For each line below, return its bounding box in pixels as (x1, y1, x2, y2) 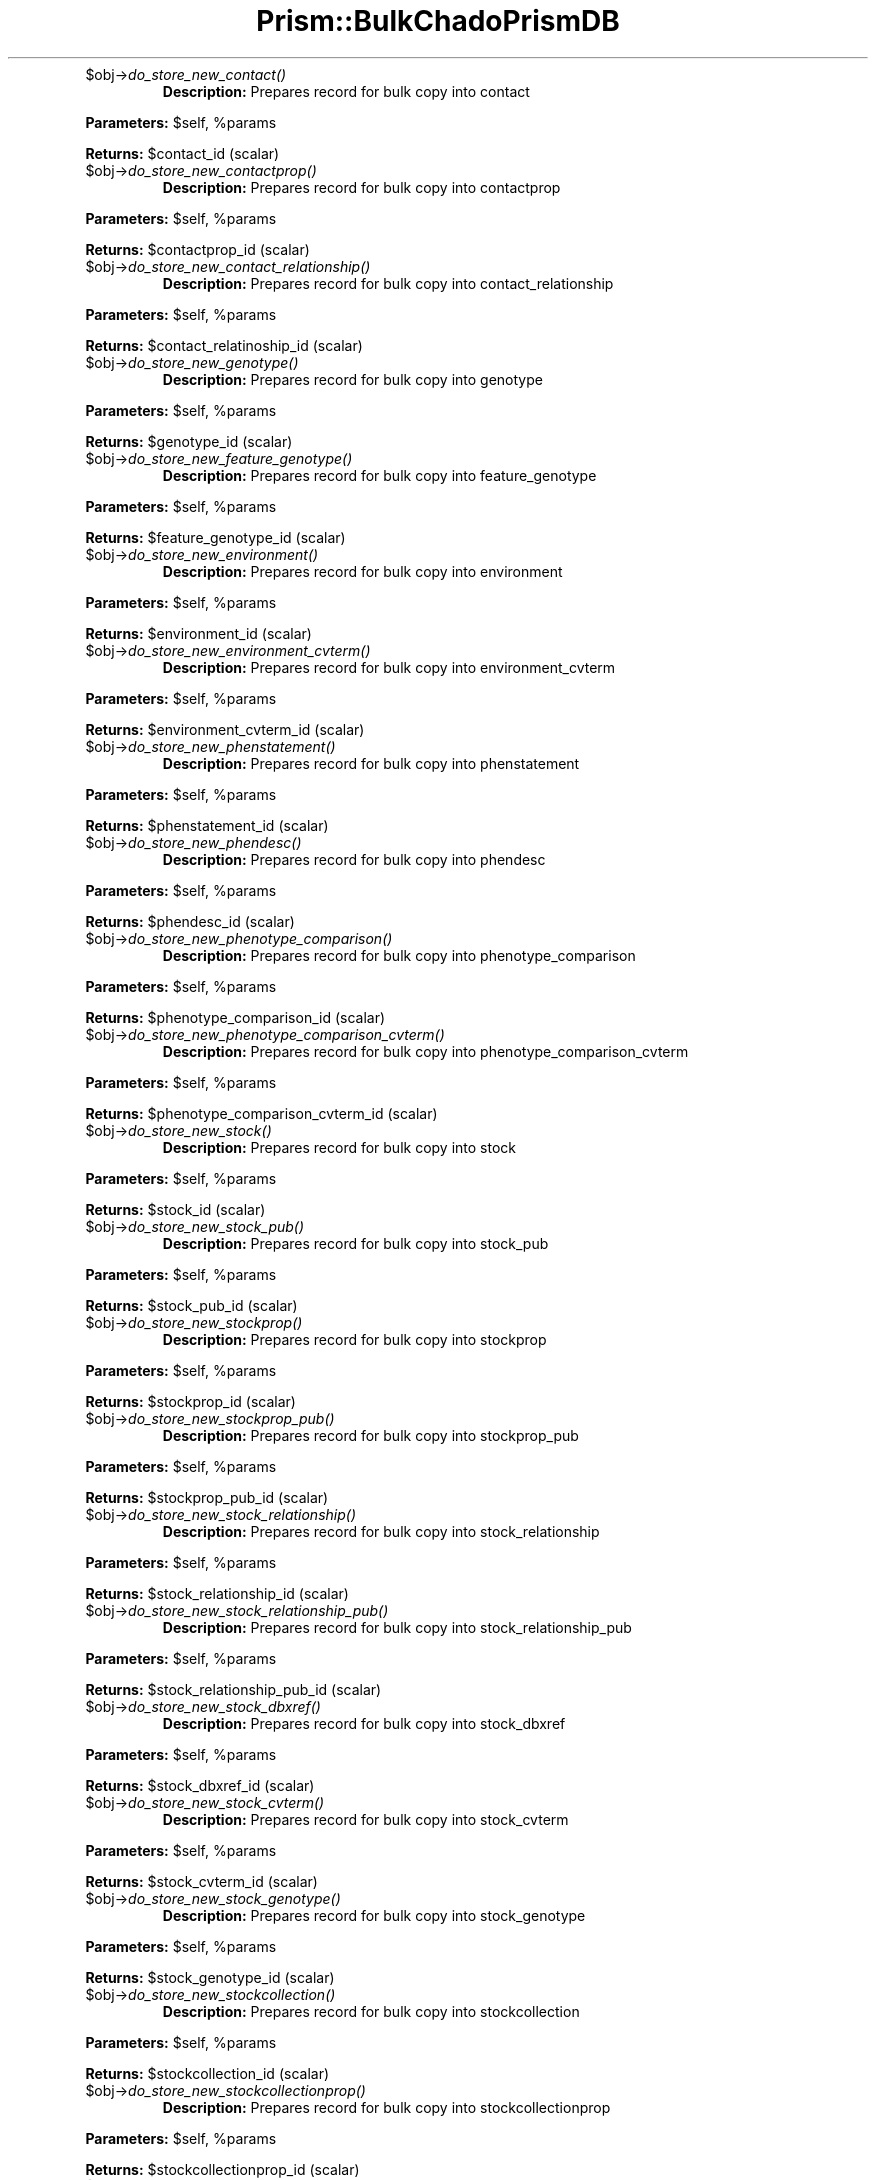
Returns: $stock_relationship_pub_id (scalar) (85, 1680, 382, 1698)
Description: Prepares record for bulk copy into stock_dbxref (162, 1714, 566, 1732)
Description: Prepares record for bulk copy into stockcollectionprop (162, 2098, 611, 2116)
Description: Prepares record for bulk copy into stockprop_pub (162, 1426, 579, 1444)
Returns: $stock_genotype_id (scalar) (85, 1968, 335, 1986)
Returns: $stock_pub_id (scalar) (85, 1296, 298, 1314)
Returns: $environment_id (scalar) (85, 624, 312, 642)
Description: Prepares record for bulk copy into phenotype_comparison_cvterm (162, 1042, 689, 1060)
